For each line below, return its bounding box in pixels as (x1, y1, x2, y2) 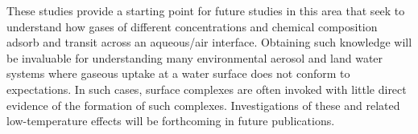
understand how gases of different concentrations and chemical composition (6, 18, 378, 35)
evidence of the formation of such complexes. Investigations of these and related (6, 96, 400, 113)
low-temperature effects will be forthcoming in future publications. (6, 112, 335, 129)
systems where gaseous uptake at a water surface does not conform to (6, 65, 350, 82)
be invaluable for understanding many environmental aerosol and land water (6, 49, 383, 66)
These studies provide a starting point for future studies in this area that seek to (6, 2, 405, 18)
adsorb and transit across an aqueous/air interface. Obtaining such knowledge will (6, 34, 412, 51)
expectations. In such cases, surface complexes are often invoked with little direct (6, 80, 407, 97)
